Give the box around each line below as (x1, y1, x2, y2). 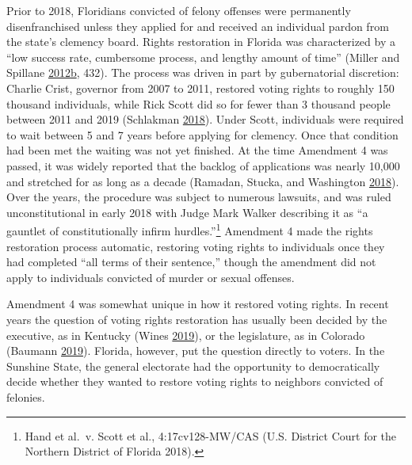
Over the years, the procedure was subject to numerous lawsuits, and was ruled (6, 189, 391, 205)
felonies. (6, 388, 45, 405)
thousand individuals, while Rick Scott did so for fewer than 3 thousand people (6, 95, 391, 112)
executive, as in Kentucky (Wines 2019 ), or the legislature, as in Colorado (6, 326, 365, 343)
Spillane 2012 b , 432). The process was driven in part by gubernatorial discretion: (6, 64, 399, 81)
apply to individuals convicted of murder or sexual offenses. (6, 269, 295, 285)
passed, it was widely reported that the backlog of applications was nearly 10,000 (6, 157, 400, 173)
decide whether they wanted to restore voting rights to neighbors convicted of (6, 373, 383, 390)
